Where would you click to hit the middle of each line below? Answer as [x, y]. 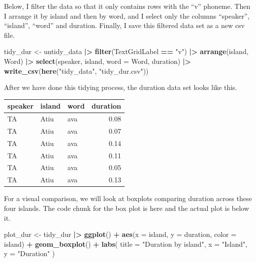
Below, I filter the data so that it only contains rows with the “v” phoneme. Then [127, 6]
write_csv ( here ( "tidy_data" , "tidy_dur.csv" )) [76, 71]
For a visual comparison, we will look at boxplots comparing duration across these [128, 198]
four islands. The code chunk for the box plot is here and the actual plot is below [127, 208]
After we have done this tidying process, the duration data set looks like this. [121, 87]
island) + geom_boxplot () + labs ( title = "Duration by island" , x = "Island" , [126, 244]
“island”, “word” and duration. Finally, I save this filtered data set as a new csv [124, 25]
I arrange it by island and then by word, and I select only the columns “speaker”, [127, 15]
